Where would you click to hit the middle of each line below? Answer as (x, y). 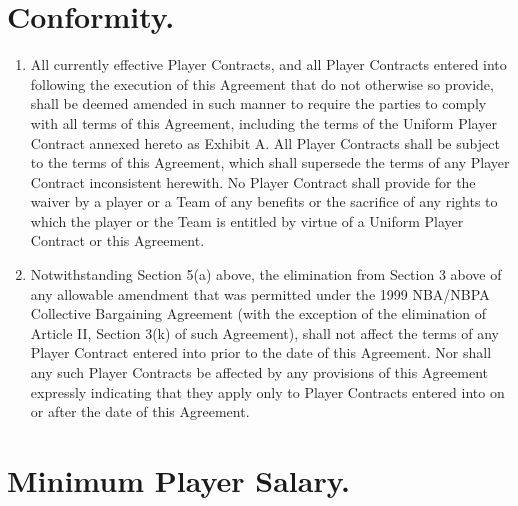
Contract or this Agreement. (117, 240)
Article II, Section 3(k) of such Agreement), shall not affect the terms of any (264, 332)
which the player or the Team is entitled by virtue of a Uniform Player (247, 220)
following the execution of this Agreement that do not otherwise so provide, (262, 83)
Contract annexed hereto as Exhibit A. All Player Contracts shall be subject (265, 142)
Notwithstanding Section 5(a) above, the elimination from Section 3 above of (266, 274)
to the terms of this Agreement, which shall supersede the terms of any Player (270, 162)
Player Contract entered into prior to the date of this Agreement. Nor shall (261, 352)
